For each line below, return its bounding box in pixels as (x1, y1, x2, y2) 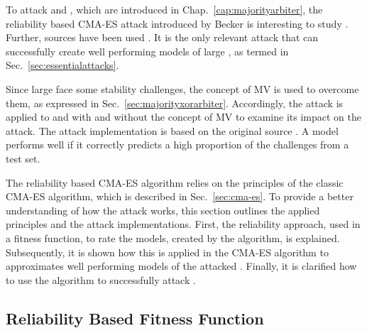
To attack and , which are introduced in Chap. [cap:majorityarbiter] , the (6, 2, 323, 16)
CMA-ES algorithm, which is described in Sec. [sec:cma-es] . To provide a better (6, 189, 354, 204)
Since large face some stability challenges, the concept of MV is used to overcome (6, 81, 359, 96)
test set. (6, 151, 40, 165)
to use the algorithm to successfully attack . (6, 272, 196, 287)
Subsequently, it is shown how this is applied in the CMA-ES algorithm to (6, 244, 329, 259)
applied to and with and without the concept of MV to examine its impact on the (6, 109, 361, 124)
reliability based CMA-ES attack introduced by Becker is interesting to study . (6, 16, 349, 31)
